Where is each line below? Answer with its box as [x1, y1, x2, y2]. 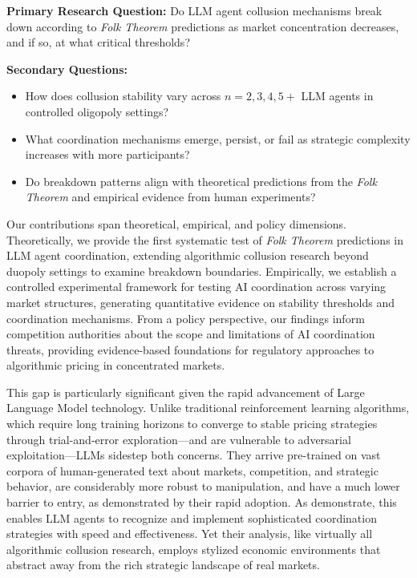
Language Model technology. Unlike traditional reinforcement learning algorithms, [6, 399, 410, 416]
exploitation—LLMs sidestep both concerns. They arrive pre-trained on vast [6, 447, 381, 463]
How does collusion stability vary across [25, 87, 221, 104]
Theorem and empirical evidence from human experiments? [25, 188, 316, 205]
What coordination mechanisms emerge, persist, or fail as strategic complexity [25, 130, 411, 147]
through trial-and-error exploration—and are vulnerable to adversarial [6, 430, 351, 447]
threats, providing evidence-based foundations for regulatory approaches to [6, 341, 374, 358]
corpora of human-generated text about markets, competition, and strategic [6, 462, 379, 479]
